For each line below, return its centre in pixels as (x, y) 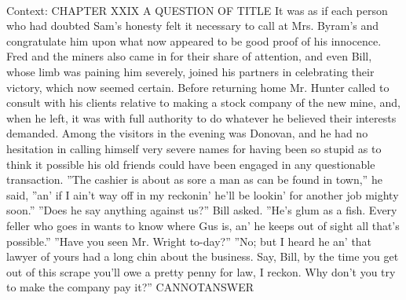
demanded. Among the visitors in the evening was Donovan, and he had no (187, 133)
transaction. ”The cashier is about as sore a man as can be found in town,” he (194, 179)
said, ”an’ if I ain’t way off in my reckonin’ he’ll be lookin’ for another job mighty (203, 194)
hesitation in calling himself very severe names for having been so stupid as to (194, 148)
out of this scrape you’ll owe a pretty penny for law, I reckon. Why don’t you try (201, 271)
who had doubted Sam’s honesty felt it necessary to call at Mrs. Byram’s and (193, 26)
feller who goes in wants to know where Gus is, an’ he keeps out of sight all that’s (203, 225)
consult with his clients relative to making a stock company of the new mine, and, (203, 102)
